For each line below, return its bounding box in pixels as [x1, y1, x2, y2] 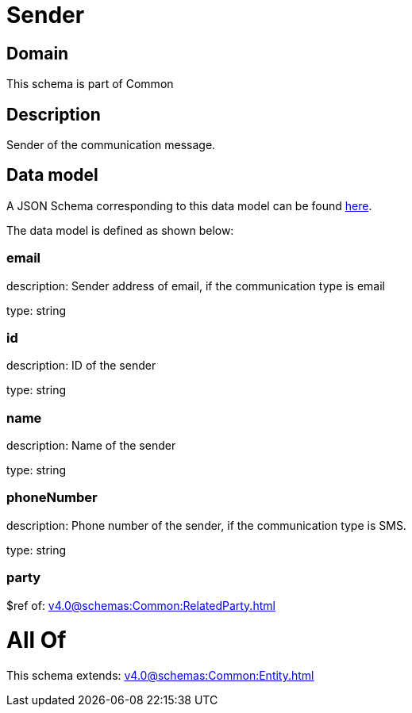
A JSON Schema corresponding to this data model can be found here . [6, 198, 372, 213]
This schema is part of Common [6, 77, 174, 91]
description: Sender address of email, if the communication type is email [6, 278, 386, 293]
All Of [6, 627, 67, 654]
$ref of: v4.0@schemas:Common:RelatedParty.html [6, 598, 275, 612]
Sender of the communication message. [6, 138, 216, 152]
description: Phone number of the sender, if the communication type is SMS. [6, 518, 406, 532]
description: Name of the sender [6, 439, 176, 453]
